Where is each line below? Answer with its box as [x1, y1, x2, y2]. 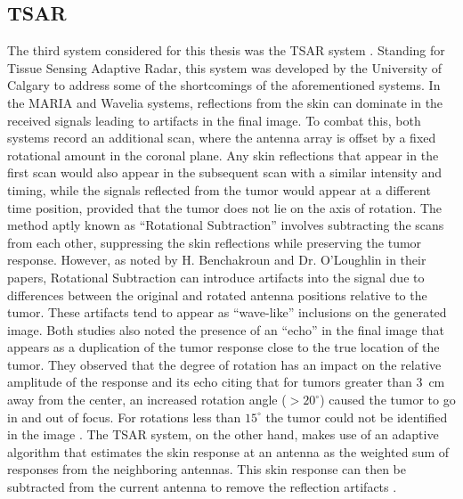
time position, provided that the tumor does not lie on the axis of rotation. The [7, 198, 443, 217]
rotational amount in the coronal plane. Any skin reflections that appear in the [7, 145, 439, 164]
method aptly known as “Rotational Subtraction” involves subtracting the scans [7, 216, 444, 234]
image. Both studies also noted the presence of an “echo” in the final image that [7, 320, 444, 339]
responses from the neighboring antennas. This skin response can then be [7, 460, 406, 479]
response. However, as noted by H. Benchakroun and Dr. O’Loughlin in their [7, 250, 426, 269]
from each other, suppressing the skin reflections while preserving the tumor [7, 233, 422, 251]
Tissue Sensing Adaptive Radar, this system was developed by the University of [7, 58, 443, 77]
